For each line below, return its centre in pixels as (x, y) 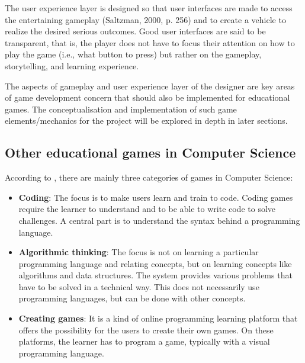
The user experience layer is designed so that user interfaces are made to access (149, 8)
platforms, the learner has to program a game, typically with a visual (144, 341)
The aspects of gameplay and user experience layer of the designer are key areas (150, 86)
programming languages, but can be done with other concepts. (132, 298)
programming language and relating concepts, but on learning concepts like (155, 263)
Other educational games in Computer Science (150, 152)
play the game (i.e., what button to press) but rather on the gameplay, (133, 54)
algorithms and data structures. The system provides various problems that (155, 275)
